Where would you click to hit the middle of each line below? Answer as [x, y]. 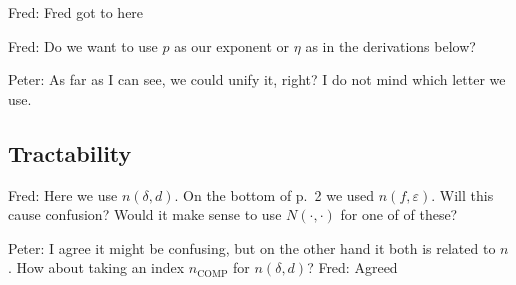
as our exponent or [232, 45]
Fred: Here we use [63, 194]
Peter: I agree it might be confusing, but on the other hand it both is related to [252, 247]
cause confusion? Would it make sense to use [145, 214]
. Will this [462, 194]
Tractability [70, 152]
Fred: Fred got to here [76, 12]
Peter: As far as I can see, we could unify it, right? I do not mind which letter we [257, 79]
